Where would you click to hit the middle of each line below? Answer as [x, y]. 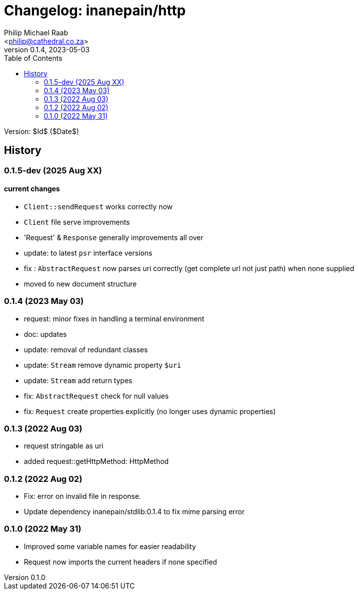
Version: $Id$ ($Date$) [42, 131]
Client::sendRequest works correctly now [98, 206]
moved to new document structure [81, 284]
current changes [32, 189]
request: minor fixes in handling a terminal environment [114, 318]
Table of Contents [33, 58]
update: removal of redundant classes [86, 349]
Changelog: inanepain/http [95, 10]
